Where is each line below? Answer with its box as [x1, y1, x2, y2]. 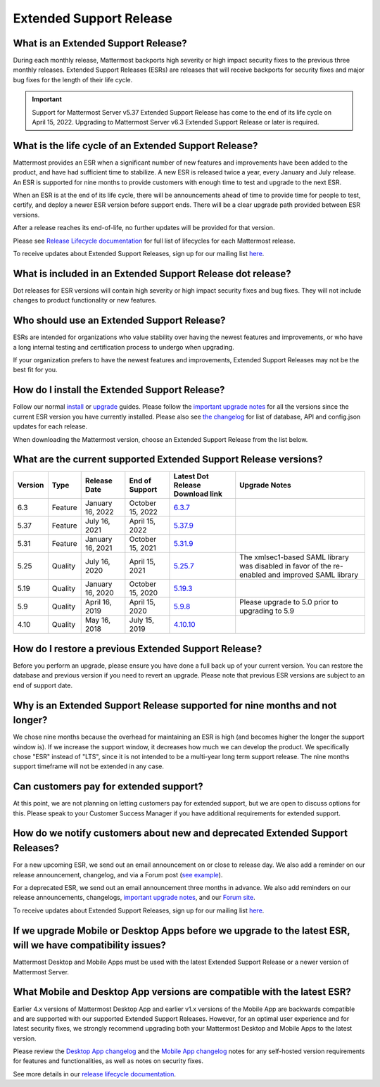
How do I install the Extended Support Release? [13, 384, 225, 396]
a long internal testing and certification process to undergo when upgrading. [13, 343, 235, 351]
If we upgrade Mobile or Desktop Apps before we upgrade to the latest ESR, [13, 924, 350, 936]
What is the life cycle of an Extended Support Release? [13, 139, 258, 151]
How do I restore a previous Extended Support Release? [13, 642, 262, 654]
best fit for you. [13, 366, 58, 374]
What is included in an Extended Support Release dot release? [13, 267, 291, 279]
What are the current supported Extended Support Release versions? [13, 454, 323, 466]
